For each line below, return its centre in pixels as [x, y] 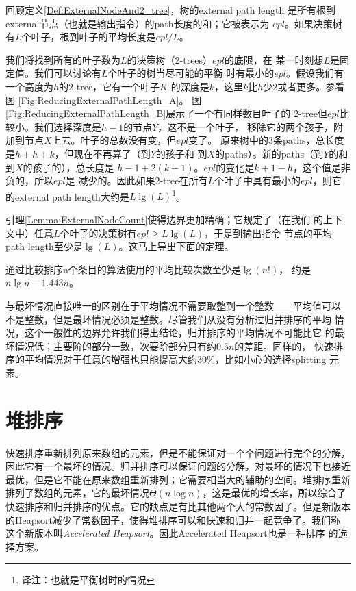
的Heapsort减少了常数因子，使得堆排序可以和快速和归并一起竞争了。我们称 [173, 519]
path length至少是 [44, 246]
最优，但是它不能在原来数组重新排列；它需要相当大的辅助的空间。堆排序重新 [178, 479]
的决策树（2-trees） [170, 59]
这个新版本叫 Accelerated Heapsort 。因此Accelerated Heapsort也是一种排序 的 [172, 533]
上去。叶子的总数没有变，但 [114, 140]
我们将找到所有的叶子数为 [63, 59]
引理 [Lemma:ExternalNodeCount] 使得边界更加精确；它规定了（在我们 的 [165, 219]
